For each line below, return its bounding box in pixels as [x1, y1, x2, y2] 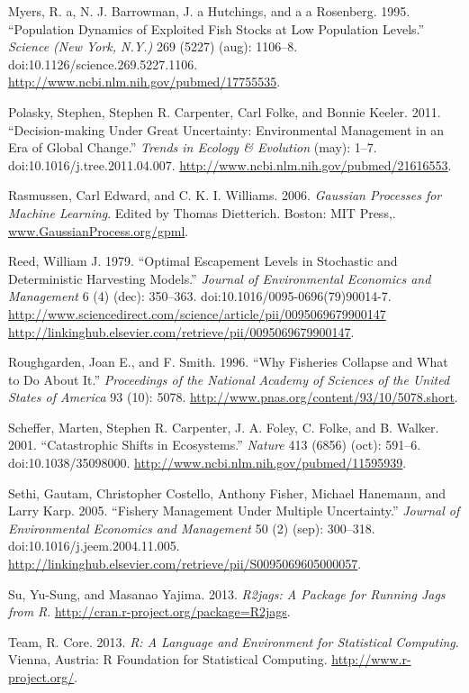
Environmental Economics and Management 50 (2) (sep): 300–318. [8, 518, 375, 537]
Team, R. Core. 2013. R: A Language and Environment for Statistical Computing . [8, 632, 459, 651]
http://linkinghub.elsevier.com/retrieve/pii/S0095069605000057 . [8, 554, 362, 573]
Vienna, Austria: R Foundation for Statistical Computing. [8, 650, 328, 669]
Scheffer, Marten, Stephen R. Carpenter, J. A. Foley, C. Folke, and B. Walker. [8, 417, 439, 436]
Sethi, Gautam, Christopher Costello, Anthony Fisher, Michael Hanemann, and [8, 483, 446, 502]
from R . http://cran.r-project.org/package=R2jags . [8, 602, 291, 621]
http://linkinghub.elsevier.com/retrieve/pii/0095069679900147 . [8, 322, 355, 341]
